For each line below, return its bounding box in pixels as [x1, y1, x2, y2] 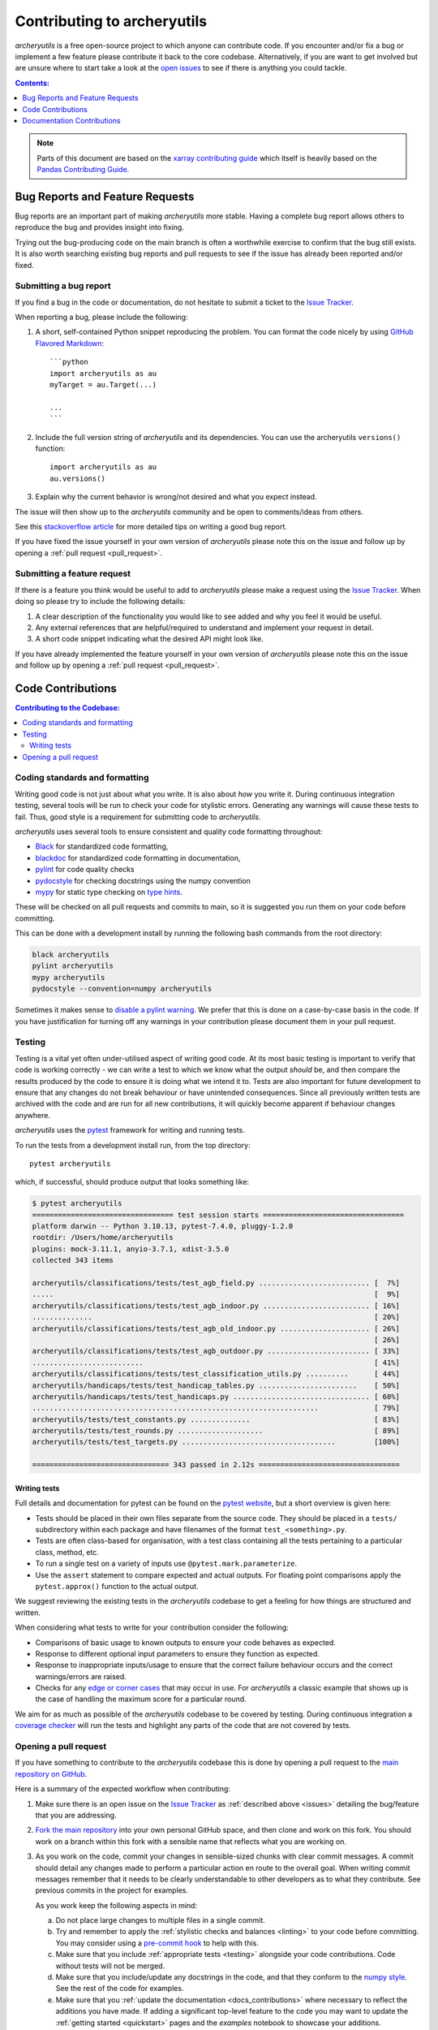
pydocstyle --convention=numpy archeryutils [32, 984, 213, 994]
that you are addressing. [35, 1810, 117, 1820]
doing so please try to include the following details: [15, 597, 186, 607]
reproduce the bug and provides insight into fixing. [15, 222, 184, 232]
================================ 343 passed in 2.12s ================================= [32, 1460, 401, 1470]
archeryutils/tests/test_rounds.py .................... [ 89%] [32, 1426, 401, 1436]
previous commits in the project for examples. [35, 1885, 189, 1895]
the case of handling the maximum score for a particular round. [35, 1694, 247, 1704]
